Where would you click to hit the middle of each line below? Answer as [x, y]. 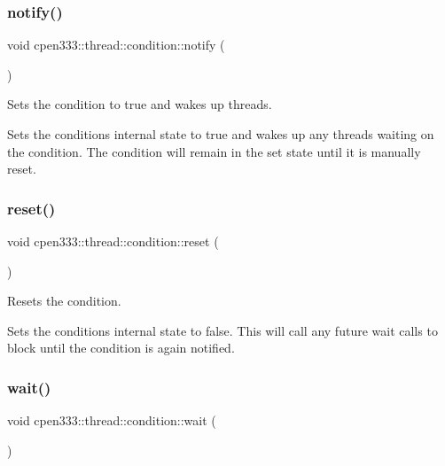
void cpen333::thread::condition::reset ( [113, 241]
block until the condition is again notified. [121, 348]
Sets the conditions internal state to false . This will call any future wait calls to [222, 330]
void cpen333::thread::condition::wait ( [112, 420]
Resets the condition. [64, 301]
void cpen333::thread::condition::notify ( [116, 45]
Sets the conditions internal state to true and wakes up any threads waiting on [221, 134]
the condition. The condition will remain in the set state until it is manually [214, 151]
